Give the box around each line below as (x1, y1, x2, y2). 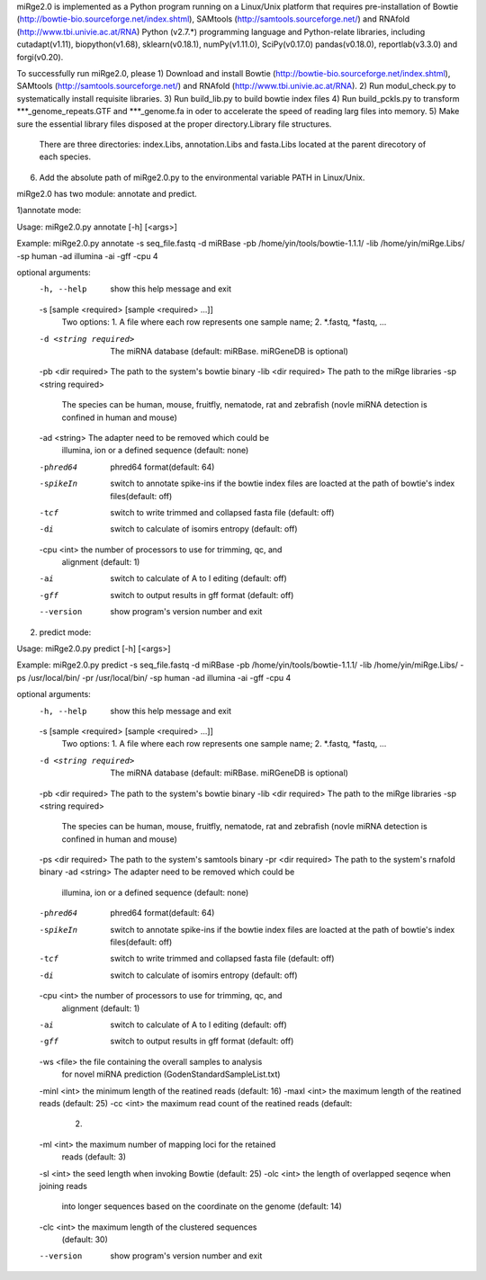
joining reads (39, 1180, 87, 1191)
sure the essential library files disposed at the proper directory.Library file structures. (16, 118, 332, 130)
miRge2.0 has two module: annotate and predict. (16, 189, 197, 200)
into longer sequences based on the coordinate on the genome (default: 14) (61, 1201, 342, 1212)
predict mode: (39, 626, 92, 638)
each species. (39, 151, 92, 162)
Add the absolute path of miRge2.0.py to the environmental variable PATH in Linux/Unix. (39, 172, 365, 183)
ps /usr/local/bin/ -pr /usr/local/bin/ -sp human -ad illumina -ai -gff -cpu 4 (16, 672, 292, 683)
